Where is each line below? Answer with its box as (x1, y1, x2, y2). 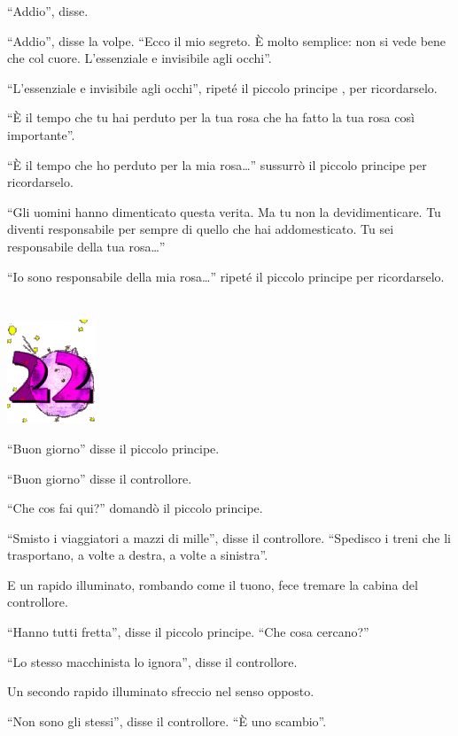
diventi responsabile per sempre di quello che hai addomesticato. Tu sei (7, 220, 394, 238)
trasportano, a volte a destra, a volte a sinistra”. (7, 546, 268, 564)
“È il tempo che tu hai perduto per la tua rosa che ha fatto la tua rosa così (7, 108, 415, 127)
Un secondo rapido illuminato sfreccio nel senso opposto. (7, 682, 314, 701)
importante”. (7, 125, 75, 143)
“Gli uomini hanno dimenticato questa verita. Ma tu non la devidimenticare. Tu (7, 202, 441, 221)
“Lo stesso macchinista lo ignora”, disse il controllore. (7, 652, 298, 670)
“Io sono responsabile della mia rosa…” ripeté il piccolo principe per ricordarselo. (7, 267, 445, 285)
